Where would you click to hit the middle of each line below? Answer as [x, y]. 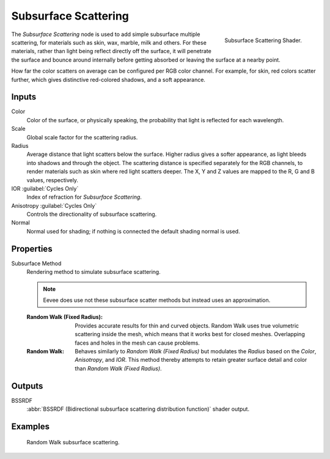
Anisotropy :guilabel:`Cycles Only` [54, 205]
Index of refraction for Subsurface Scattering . [84, 197]
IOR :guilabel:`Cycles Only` [45, 188]
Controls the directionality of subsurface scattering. [92, 215]
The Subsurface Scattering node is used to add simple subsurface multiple [106, 34]
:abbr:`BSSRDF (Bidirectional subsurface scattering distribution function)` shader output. [138, 409]
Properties [32, 248]
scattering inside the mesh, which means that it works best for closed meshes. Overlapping [190, 334]
